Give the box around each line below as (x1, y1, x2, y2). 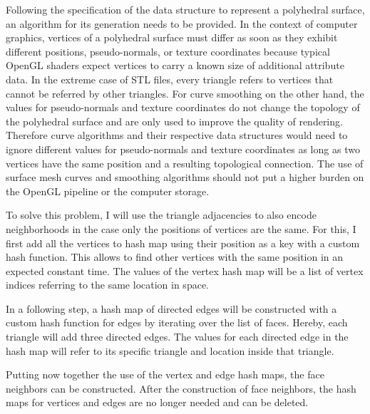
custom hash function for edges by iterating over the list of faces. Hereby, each (6, 315, 348, 330)
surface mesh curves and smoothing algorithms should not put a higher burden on (6, 170, 364, 185)
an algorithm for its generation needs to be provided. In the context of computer (6, 16, 358, 31)
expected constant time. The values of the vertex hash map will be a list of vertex (6, 263, 364, 278)
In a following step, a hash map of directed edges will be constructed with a (6, 301, 337, 316)
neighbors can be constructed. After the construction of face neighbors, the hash (6, 381, 356, 395)
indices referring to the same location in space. (6, 277, 209, 292)
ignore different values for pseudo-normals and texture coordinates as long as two (6, 141, 360, 156)
